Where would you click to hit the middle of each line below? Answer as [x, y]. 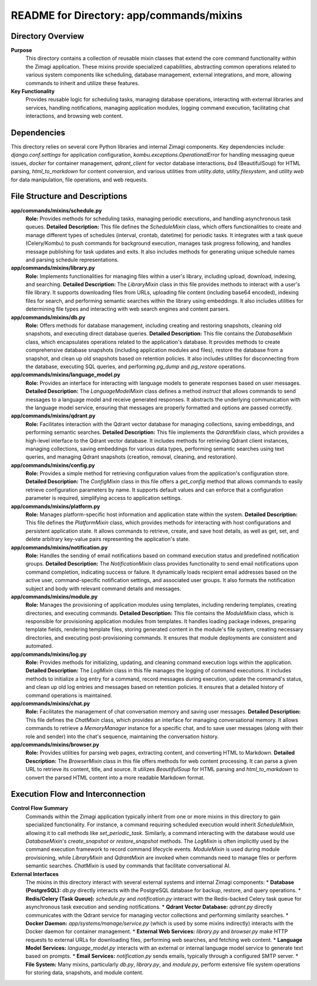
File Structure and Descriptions [69, 196]
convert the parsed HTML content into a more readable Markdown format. [115, 778]
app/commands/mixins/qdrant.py [53, 416]
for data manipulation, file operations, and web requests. [79, 180]
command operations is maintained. [69, 695]
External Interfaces [35, 874]
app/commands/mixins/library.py [53, 268]
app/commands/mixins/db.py [48, 317]
